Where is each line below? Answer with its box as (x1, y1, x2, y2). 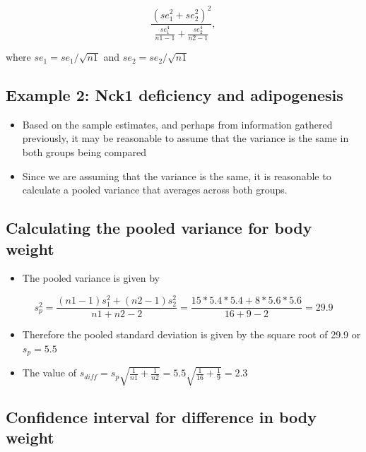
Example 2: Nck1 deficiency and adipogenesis (6, 84, 343, 106)
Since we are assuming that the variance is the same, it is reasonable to (22, 168, 331, 183)
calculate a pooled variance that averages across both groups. (22, 182, 288, 197)
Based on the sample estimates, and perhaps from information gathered (22, 117, 333, 131)
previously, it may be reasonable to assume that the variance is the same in (22, 131, 349, 145)
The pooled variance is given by (22, 270, 160, 285)
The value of (22, 365, 77, 380)
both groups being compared (22, 145, 146, 160)
